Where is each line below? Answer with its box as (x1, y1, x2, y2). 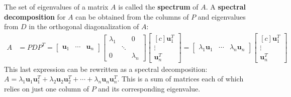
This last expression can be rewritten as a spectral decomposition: (4, 63, 208, 74)
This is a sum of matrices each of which (122, 73, 244, 84)
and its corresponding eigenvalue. (98, 83, 201, 93)
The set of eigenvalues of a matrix (4, 2, 109, 12)
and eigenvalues (198, 11, 246, 22)
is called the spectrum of (118, 2, 199, 12)
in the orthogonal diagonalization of (29, 21, 139, 32)
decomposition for (4, 11, 66, 22)
